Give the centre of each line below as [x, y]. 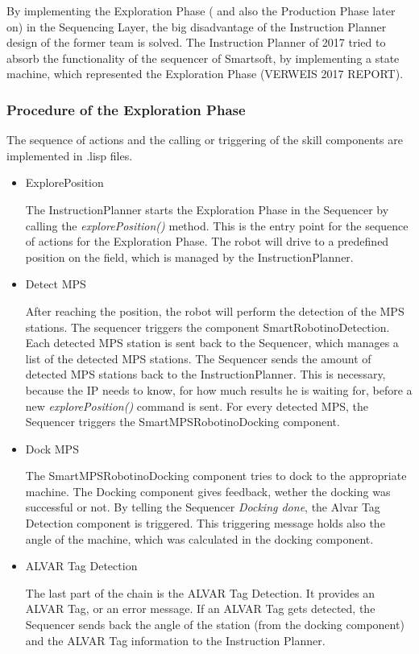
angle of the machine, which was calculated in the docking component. [199, 538]
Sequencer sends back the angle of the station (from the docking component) [215, 625]
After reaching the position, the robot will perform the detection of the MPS [215, 310]
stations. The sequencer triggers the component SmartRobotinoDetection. [207, 327]
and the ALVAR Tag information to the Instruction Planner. [175, 640]
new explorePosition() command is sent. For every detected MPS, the [197, 406]
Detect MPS [56, 284]
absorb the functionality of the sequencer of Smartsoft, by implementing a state [203, 58]
